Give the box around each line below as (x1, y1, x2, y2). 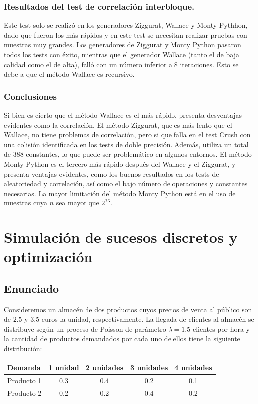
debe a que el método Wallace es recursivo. (4, 69, 135, 79)
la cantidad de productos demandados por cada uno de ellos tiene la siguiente (4, 333, 240, 344)
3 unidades (130, 362, 168, 373)
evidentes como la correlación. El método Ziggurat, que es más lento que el (4, 119, 232, 130)
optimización (4, 246, 93, 267)
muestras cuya (4, 198, 47, 208)
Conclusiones (4, 90, 57, 102)
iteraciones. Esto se (180, 59, 239, 69)
